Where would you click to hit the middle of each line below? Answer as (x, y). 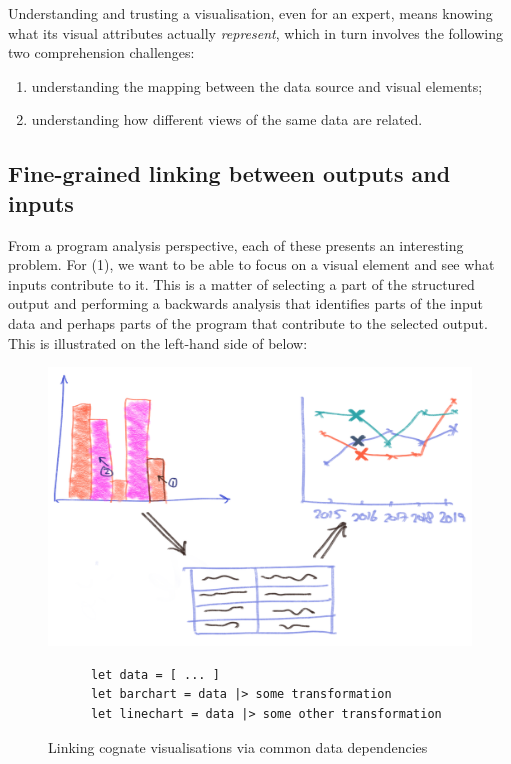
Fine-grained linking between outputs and (229, 173)
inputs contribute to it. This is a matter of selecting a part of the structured (241, 283)
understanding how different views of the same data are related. (227, 119)
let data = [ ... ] (155, 674)
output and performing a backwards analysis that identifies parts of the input (246, 303)
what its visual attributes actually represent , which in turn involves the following (255, 32)
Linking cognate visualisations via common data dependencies (238, 746)
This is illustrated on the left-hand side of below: (158, 342)
